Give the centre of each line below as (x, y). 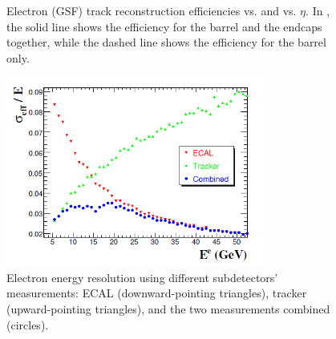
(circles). (28, 324)
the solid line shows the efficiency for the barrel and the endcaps (164, 26)
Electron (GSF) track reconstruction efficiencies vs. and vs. (152, 10)
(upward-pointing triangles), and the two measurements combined (168, 309)
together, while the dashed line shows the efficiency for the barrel (166, 42)
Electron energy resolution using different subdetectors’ (142, 277)
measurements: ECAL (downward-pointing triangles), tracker (157, 293)
